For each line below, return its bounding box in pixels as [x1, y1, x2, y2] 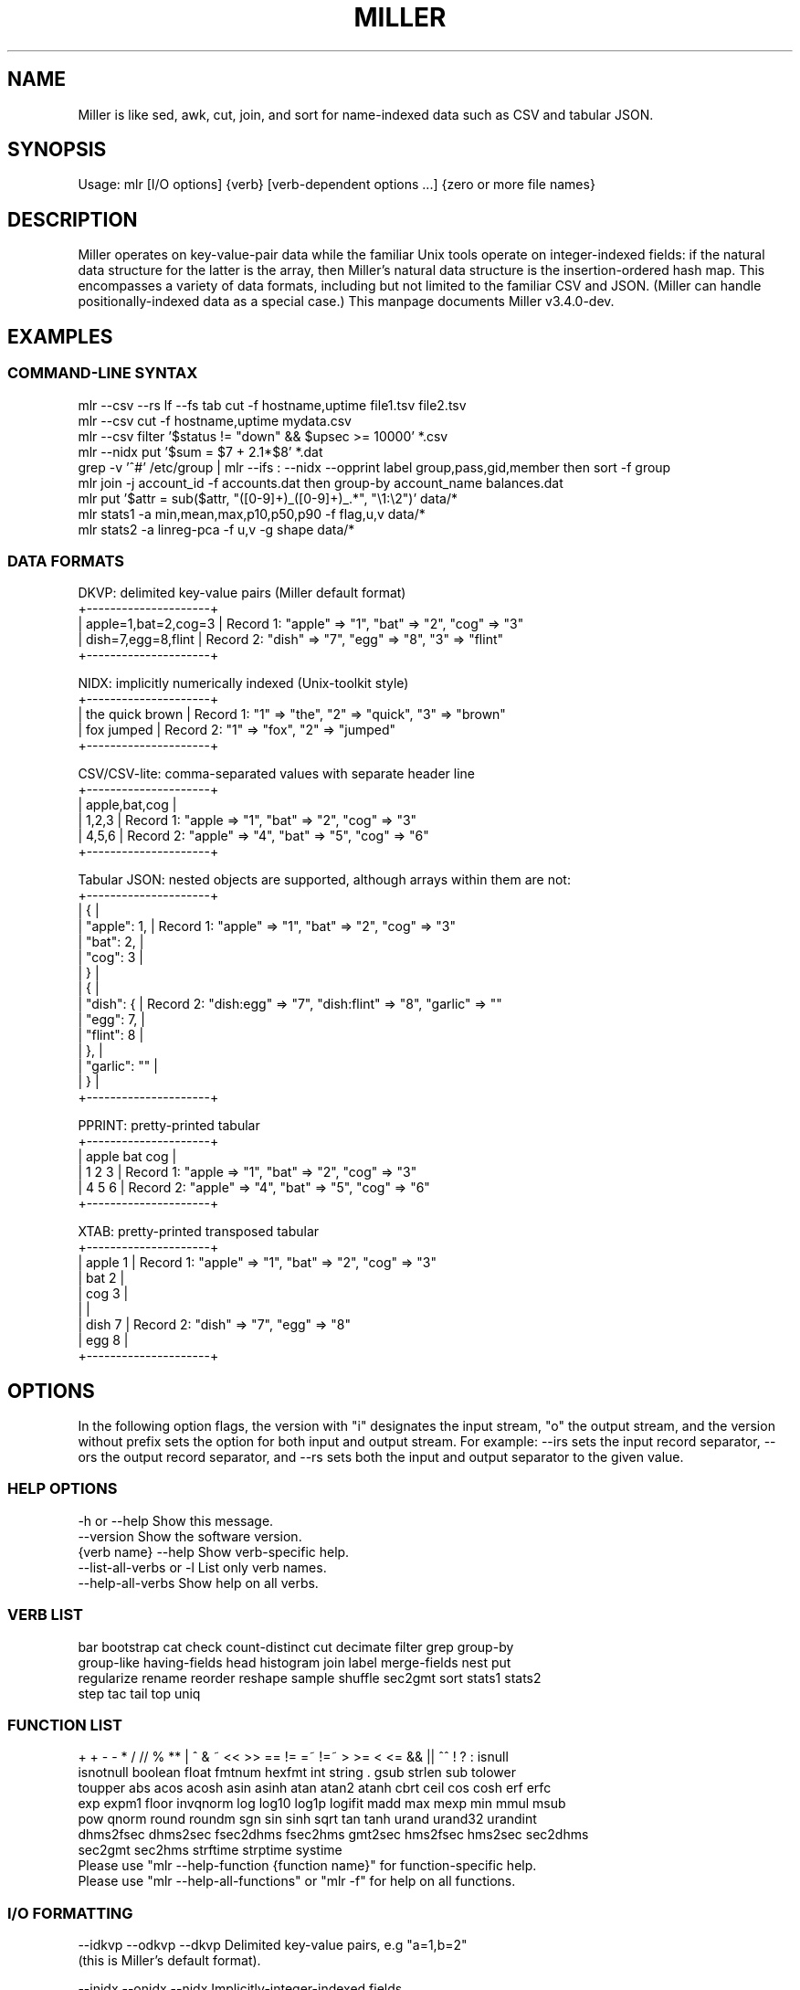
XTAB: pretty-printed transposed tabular [78, 1223, 320, 1240]
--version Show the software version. [78, 1528, 302, 1544]
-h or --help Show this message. [78, 1512, 274, 1529]
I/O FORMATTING [7, 1903, 133, 1922]
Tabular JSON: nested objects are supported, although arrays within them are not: [78, 872, 571, 888]
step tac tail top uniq [78, 1685, 201, 1701]
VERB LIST [7, 1605, 83, 1625]
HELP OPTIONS [7, 1479, 118, 1498]
